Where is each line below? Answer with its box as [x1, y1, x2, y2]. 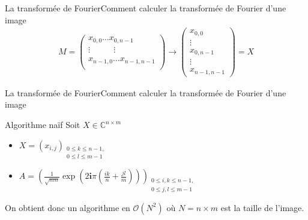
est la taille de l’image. [220, 201, 304, 213]
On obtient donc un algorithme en [5, 201, 130, 213]
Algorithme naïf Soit [5, 118, 80, 130]
